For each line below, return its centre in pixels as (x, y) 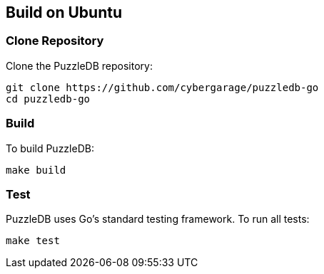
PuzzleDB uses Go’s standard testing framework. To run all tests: (158, 219)
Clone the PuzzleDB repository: (79, 65)
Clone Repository (55, 41)
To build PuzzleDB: (50, 148)
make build (36, 170)
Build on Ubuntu (64, 12)
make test (33, 241)
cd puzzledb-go (48, 99)
